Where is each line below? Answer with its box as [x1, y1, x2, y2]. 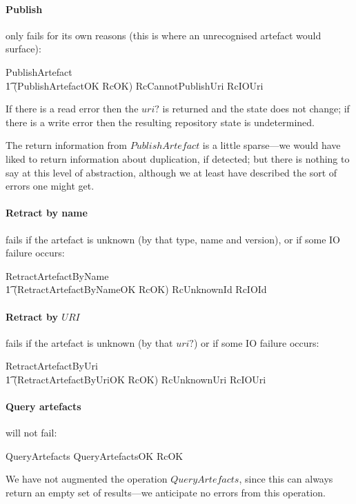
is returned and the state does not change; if [162, 101, 350, 116]
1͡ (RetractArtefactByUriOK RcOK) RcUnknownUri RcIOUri [6, 372, 266, 386]
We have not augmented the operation [6, 472, 168, 486]
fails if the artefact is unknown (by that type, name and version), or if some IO [6, 232, 340, 246]
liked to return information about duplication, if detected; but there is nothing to [6, 151, 350, 165]
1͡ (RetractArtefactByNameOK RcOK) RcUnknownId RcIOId [6, 282, 267, 296]
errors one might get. [6, 179, 95, 193]
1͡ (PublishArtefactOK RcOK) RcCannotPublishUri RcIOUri [6, 78, 264, 92]
